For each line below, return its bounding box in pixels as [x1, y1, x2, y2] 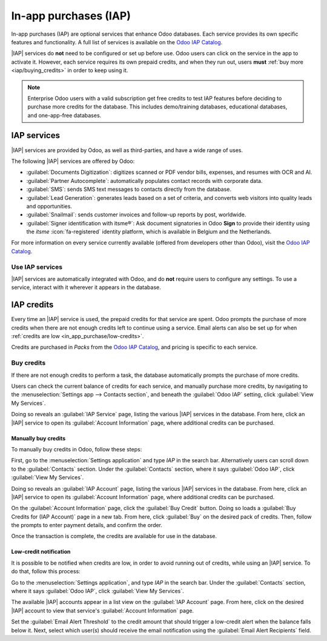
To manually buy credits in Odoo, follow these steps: [11, 445, 142, 453]
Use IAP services [11, 262, 63, 271]
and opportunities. [26, 202, 73, 210]
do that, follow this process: [11, 568, 81, 575]
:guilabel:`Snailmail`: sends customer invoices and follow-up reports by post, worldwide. [26, 211, 246, 218]
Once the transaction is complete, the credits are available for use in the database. [11, 533, 217, 540]
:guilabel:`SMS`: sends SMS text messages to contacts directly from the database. [26, 185, 232, 193]
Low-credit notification [11, 548, 71, 556]
